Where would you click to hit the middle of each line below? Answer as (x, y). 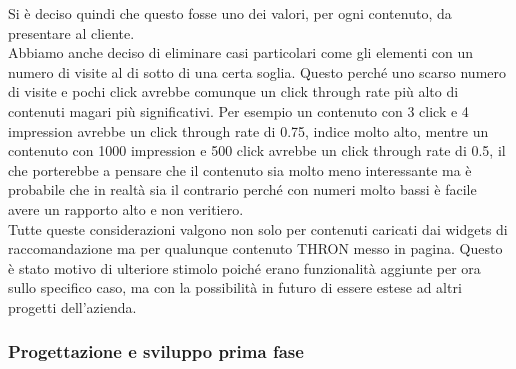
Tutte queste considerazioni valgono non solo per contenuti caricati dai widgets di (258, 228)
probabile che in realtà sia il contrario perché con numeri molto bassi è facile (242, 189)
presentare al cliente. (71, 32)
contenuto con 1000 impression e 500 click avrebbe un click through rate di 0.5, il (257, 150)
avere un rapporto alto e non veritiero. (126, 208)
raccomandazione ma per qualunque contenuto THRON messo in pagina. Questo (255, 248)
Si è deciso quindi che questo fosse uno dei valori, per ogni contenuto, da (230, 13)
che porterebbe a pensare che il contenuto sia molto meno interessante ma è (240, 169)
